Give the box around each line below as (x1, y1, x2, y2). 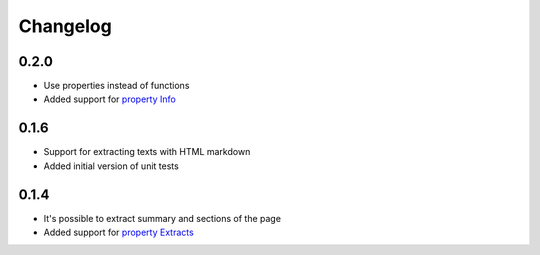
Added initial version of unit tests (43, 160, 179, 172)
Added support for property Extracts (43, 226, 194, 239)
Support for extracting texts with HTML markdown (43, 146, 251, 158)
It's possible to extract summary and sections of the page (43, 212, 282, 224)
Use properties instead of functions (43, 80, 190, 92)
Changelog (18, 15, 112, 37)
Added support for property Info (43, 93, 177, 105)
